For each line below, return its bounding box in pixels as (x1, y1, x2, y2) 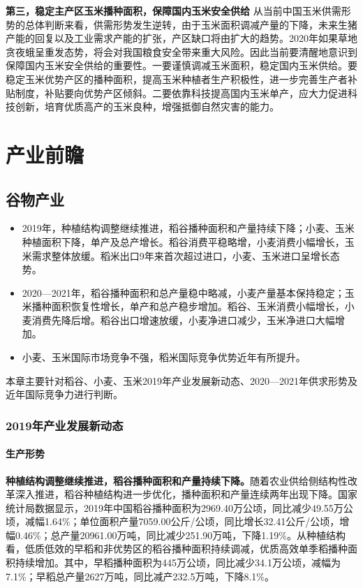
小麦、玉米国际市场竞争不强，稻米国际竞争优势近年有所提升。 (22, 350, 306, 365)
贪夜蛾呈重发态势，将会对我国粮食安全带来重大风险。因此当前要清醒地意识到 (6, 44, 357, 59)
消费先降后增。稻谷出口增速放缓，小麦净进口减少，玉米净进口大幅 (31, 312, 335, 327)
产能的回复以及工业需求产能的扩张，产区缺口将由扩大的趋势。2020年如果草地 (6, 31, 357, 45)
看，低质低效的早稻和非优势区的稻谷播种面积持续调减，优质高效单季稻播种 (6, 541, 348, 556)
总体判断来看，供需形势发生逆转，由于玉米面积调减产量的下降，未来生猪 (24, 17, 357, 31)
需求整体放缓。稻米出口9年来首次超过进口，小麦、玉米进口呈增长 (31, 248, 330, 263)
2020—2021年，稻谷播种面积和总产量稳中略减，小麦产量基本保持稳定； (22, 285, 345, 300)
